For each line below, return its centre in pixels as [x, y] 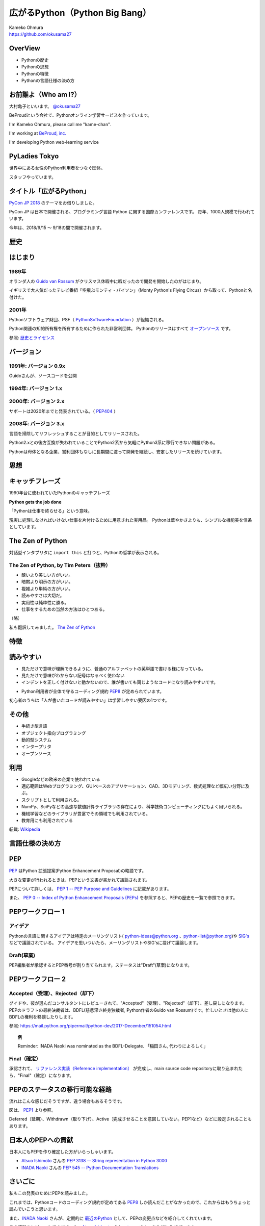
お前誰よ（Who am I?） [45, 94]
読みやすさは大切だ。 [43, 595]
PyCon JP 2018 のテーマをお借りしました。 [53, 203]
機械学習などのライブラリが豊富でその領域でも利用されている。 [86, 814]
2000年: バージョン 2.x [37, 401]
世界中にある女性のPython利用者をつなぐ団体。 [57, 168]
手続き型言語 [34, 726]
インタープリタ [36, 747]
